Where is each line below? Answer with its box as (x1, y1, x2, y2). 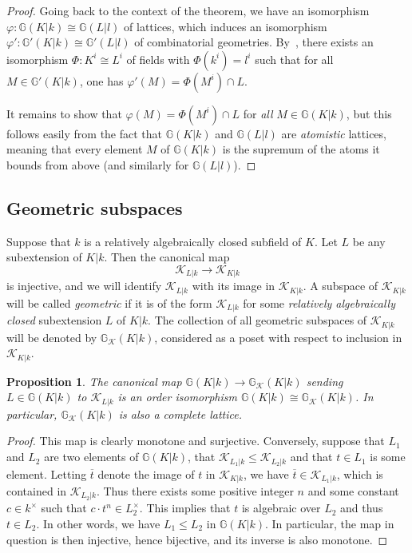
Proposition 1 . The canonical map (6, 372, 182, 389)
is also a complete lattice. (118, 405, 243, 422)
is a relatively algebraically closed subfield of (84, 233, 302, 249)
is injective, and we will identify (6, 277, 162, 294)
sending (306, 372, 343, 389)
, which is (336, 465, 383, 482)
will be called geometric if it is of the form (6, 294, 212, 311)
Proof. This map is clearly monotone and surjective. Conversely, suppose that (6, 432, 385, 449)
